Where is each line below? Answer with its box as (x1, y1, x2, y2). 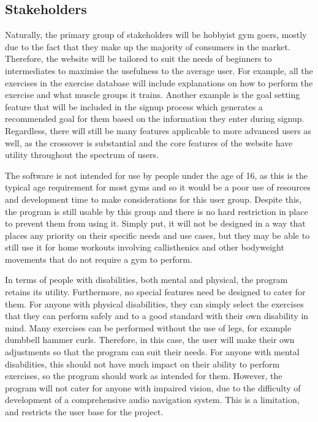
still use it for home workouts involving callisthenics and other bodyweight (5, 241, 284, 254)
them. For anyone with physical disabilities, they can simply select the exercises (5, 297, 304, 310)
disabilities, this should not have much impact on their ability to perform (5, 357, 280, 370)
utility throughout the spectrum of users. (5, 148, 159, 161)
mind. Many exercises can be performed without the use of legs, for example (5, 321, 292, 334)
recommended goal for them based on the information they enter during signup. (5, 112, 305, 125)
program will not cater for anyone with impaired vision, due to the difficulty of (5, 381, 301, 394)
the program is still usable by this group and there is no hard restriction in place (5, 205, 308, 217)
